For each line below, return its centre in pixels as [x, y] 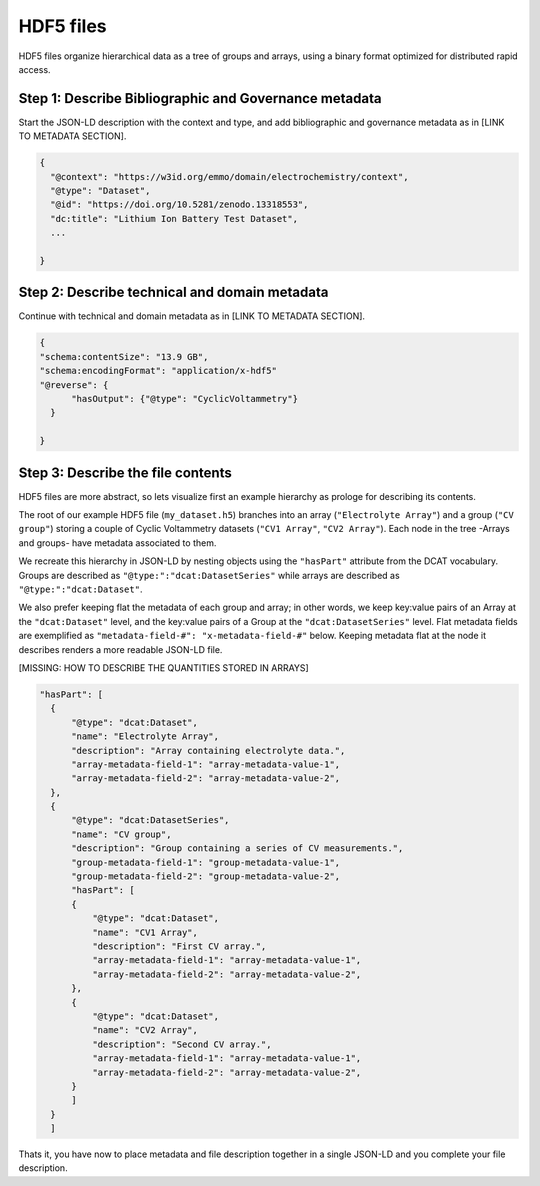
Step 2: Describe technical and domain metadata [173, 292]
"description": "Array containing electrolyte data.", [208, 750]
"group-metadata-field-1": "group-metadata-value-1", [206, 862]
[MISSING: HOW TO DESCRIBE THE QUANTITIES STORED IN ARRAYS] [163, 667]
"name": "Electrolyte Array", [145, 736]
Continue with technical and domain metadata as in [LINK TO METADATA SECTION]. [191, 316]
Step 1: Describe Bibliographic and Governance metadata [200, 98]
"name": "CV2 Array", [145, 1030]
